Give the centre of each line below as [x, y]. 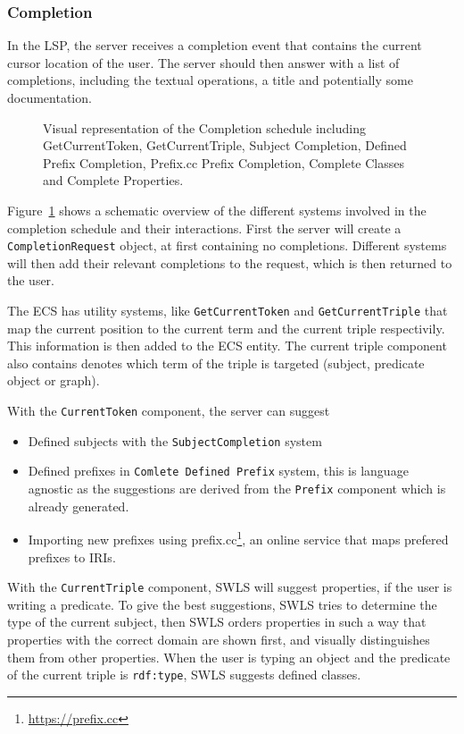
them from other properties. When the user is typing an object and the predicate [229, 657]
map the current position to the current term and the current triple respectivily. [226, 328]
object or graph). [54, 380]
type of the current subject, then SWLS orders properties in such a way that [217, 622]
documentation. [50, 97]
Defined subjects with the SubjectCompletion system [175, 440]
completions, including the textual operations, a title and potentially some [210, 80]
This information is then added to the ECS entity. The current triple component [227, 346]
